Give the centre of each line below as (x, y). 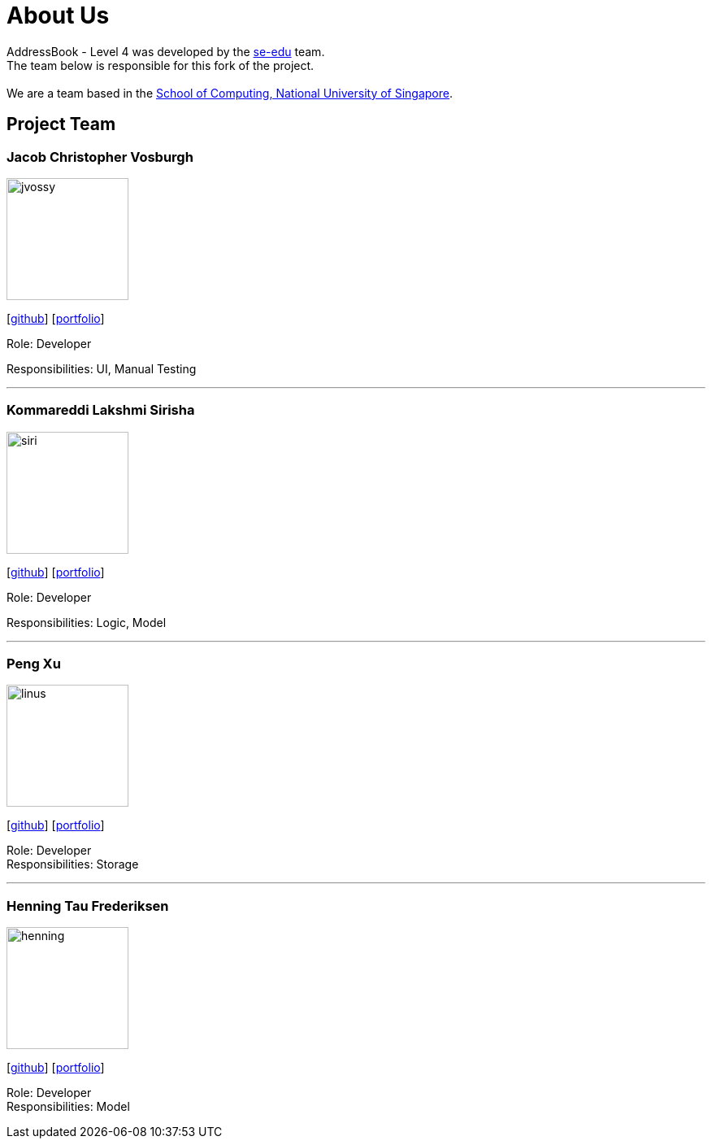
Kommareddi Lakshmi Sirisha (101, 410)
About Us (58, 15)
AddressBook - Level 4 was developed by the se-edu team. (166, 51)
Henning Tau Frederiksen (88, 906)
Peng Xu (34, 664)
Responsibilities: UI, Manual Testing (102, 368)
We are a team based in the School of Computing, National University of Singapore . (230, 93)
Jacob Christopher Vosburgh (100, 157)
